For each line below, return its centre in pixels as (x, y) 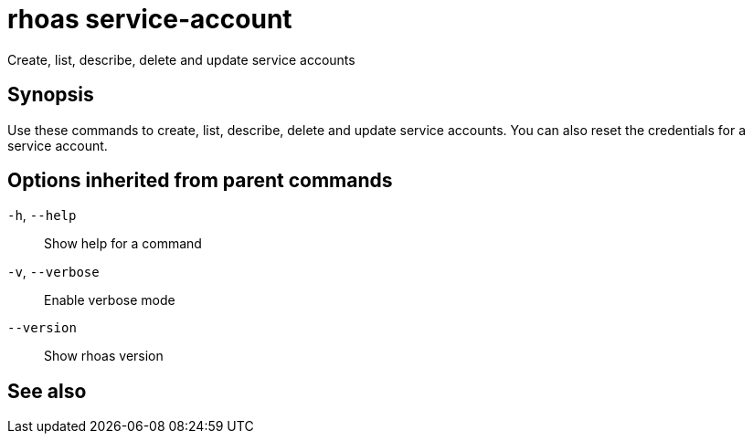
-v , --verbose (53, 272)
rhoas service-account (150, 19)
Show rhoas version (104, 356)
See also (47, 391)
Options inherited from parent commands (200, 181)
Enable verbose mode (110, 300)
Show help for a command (123, 244)
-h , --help (42, 215)
